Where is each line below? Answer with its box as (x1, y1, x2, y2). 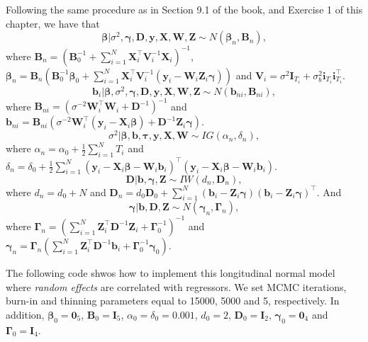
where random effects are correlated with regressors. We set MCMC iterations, (6, 279, 347, 294)
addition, (6, 307, 45, 321)
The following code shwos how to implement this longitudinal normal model (6, 265, 335, 280)
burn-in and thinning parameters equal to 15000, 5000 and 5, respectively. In (6, 293, 340, 308)
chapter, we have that (6, 16, 100, 30)
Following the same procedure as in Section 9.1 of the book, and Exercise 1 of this (6, 2, 363, 16)
